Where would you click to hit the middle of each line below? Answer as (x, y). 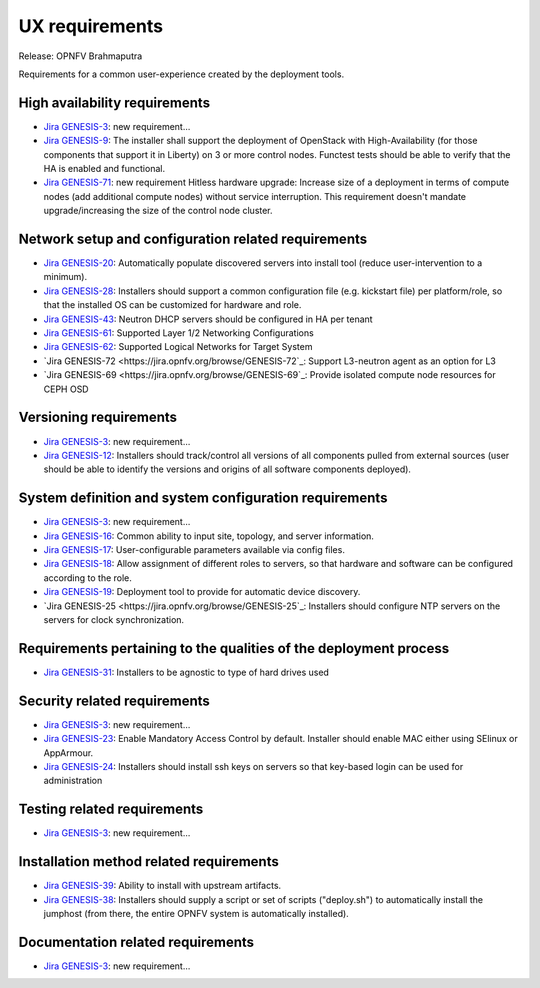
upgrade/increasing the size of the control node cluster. (158, 211)
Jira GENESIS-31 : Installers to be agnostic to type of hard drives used (186, 672)
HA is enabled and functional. (104, 169)
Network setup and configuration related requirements (193, 239)
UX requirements (91, 26)
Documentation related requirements (136, 941)
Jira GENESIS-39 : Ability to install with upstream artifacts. (162, 886)
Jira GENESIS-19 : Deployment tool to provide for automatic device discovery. (202, 592)
